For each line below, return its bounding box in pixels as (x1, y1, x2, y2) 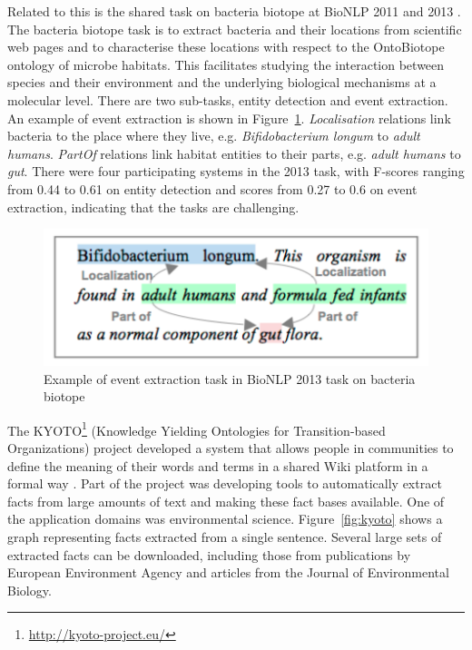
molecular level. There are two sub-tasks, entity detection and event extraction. (7, 90, 448, 109)
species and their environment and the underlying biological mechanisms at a (7, 73, 437, 92)
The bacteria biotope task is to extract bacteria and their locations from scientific (7, 19, 462, 38)
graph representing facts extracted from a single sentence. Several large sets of (7, 527, 442, 546)
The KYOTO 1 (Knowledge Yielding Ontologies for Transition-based (7, 418, 386, 439)
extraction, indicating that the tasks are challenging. (7, 197, 300, 216)
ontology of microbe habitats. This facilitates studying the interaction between (7, 54, 445, 74)
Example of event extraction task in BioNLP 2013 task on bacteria (44, 369, 416, 388)
